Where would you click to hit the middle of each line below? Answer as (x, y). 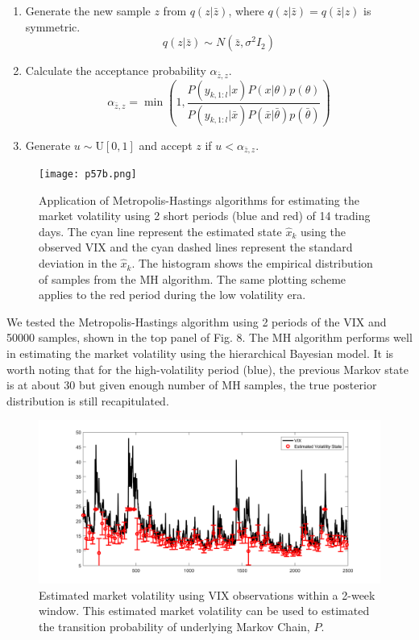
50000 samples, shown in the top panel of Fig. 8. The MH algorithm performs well (209, 337)
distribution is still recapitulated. (88, 400)
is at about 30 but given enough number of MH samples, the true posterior (192, 385)
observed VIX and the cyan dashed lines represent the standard (196, 247)
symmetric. (53, 26)
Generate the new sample (88, 10)
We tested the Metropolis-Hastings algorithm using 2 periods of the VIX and (197, 321)
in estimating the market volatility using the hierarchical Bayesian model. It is (200, 353)
